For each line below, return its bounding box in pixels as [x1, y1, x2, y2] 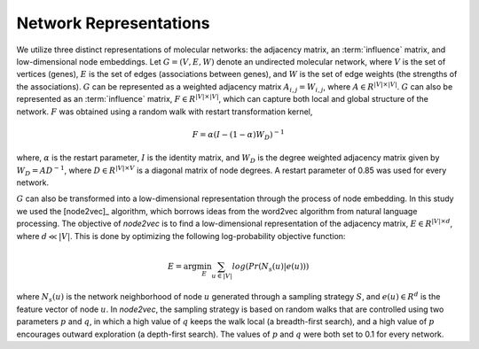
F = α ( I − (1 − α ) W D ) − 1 [192, 128, 285, 142]
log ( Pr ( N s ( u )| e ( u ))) [232, 261, 310, 274]
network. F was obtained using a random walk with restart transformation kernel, [16, 106, 313, 117]
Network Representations [16, 13, 210, 33]
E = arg [167, 261, 198, 271]
